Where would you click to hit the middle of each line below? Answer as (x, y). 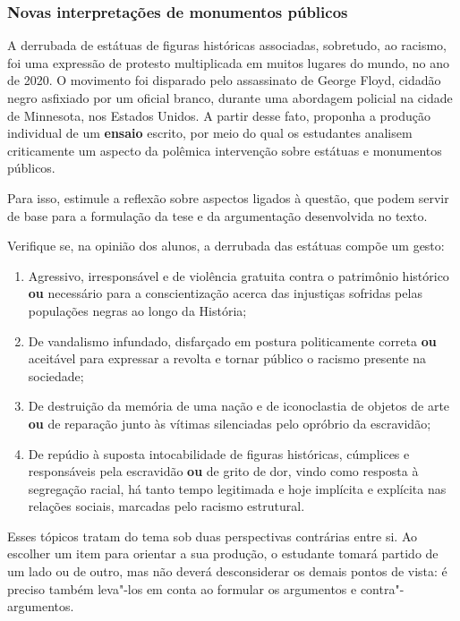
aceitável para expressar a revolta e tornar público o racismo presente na (227, 358)
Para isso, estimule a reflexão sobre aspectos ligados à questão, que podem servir (228, 197)
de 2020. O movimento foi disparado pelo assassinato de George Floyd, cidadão (224, 80)
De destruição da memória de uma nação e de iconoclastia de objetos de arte (239, 406)
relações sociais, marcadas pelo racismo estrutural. (166, 506)
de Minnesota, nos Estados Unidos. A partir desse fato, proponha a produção (219, 115)
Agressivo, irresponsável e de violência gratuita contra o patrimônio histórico (239, 275)
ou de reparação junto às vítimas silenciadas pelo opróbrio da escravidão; (230, 423)
